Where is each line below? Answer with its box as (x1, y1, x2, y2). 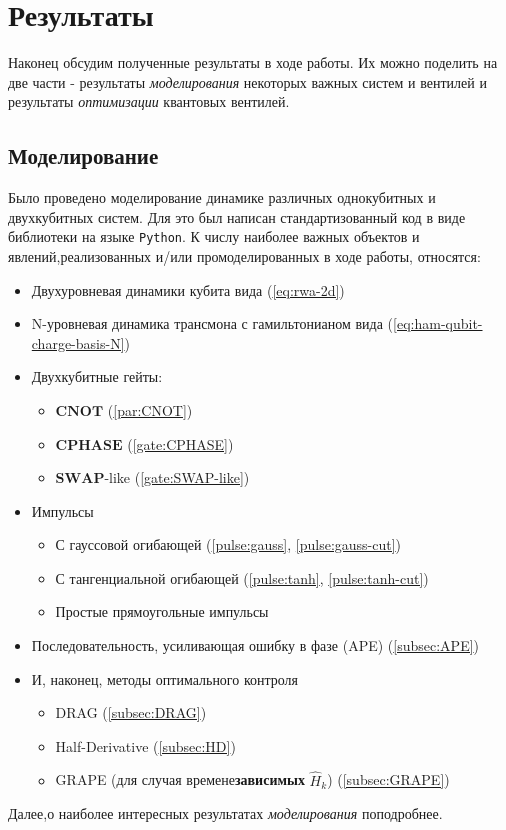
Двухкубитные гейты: (31, 366, 163, 387)
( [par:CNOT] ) (107, 399, 193, 420)
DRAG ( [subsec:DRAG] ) (55, 702, 207, 723)
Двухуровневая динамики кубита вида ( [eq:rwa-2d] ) (31, 279, 345, 300)
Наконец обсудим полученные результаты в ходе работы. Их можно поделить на (8, 52, 498, 73)
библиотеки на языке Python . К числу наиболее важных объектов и (8, 226, 420, 247)
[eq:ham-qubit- (393, 313, 483, 334)
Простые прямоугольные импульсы (55, 601, 269, 622)
